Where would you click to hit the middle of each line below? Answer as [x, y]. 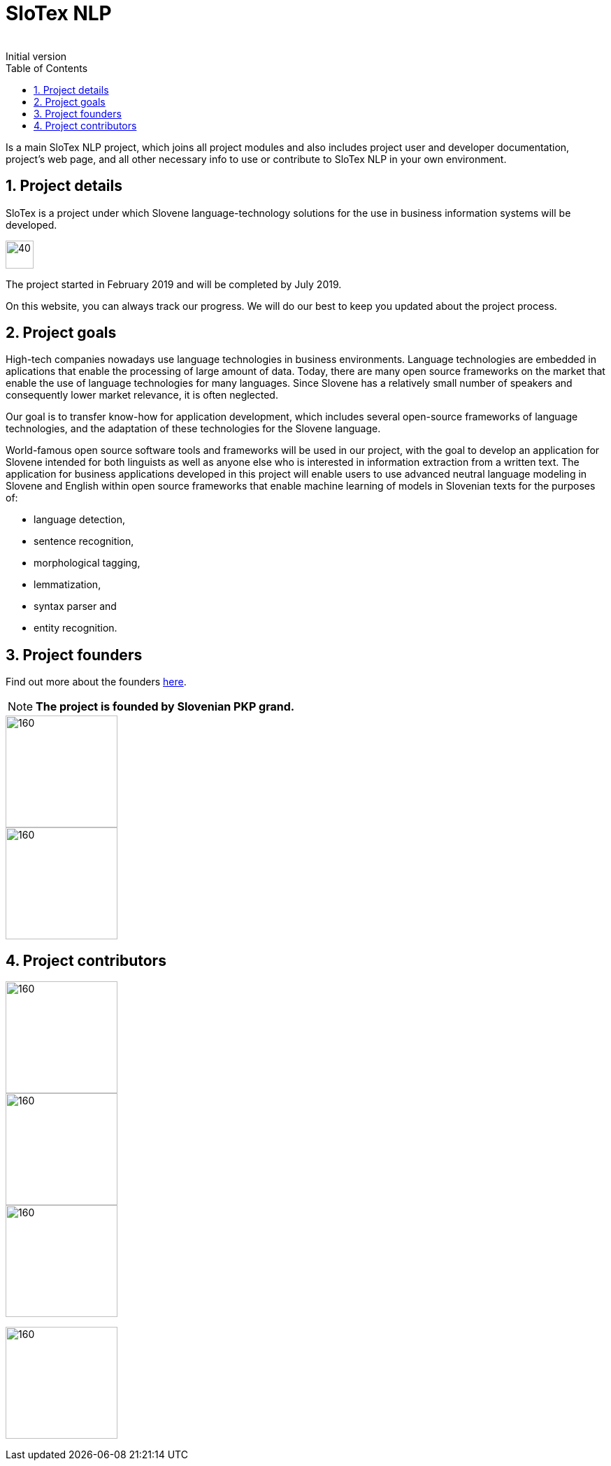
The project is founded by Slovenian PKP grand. [165, 707]
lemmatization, [67, 585]
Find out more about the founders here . [96, 682]
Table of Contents [47, 68]
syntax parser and [75, 606]
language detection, [79, 520]
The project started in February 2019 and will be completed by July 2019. [174, 284]
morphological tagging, [87, 563]
